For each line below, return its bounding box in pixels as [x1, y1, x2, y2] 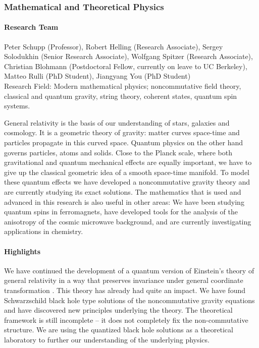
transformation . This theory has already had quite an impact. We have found [4, 284, 245, 295]
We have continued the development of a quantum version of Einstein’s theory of [4, 265, 254, 275]
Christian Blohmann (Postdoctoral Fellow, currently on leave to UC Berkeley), [4, 61, 247, 71]
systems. [4, 100, 30, 111]
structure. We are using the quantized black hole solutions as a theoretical [4, 324, 233, 335]
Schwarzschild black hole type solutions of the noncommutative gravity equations [4, 295, 255, 305]
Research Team [4, 22, 59, 32]
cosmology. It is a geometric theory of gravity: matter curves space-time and [4, 127, 240, 138]
